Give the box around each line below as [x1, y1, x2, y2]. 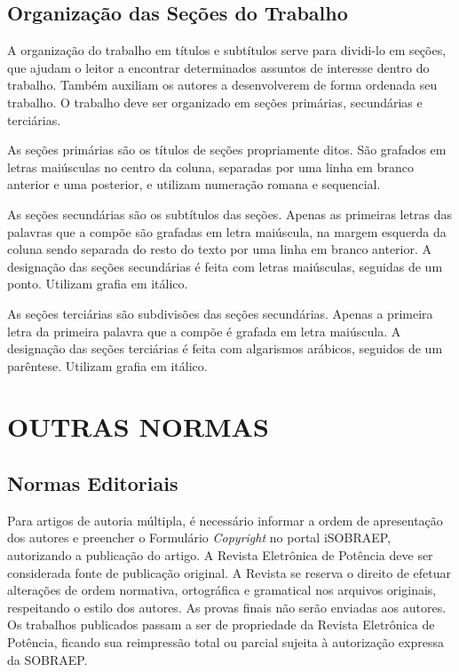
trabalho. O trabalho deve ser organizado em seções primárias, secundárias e [7, 92, 423, 111]
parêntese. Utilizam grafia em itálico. [7, 356, 208, 375]
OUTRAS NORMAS [7, 408, 269, 445]
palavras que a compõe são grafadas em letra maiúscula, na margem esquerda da [7, 222, 447, 241]
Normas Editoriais [7, 470, 178, 497]
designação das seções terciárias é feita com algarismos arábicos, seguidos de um [7, 339, 443, 358]
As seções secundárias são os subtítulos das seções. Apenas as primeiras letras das [7, 204, 453, 223]
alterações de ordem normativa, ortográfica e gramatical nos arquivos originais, [7, 581, 437, 599]
